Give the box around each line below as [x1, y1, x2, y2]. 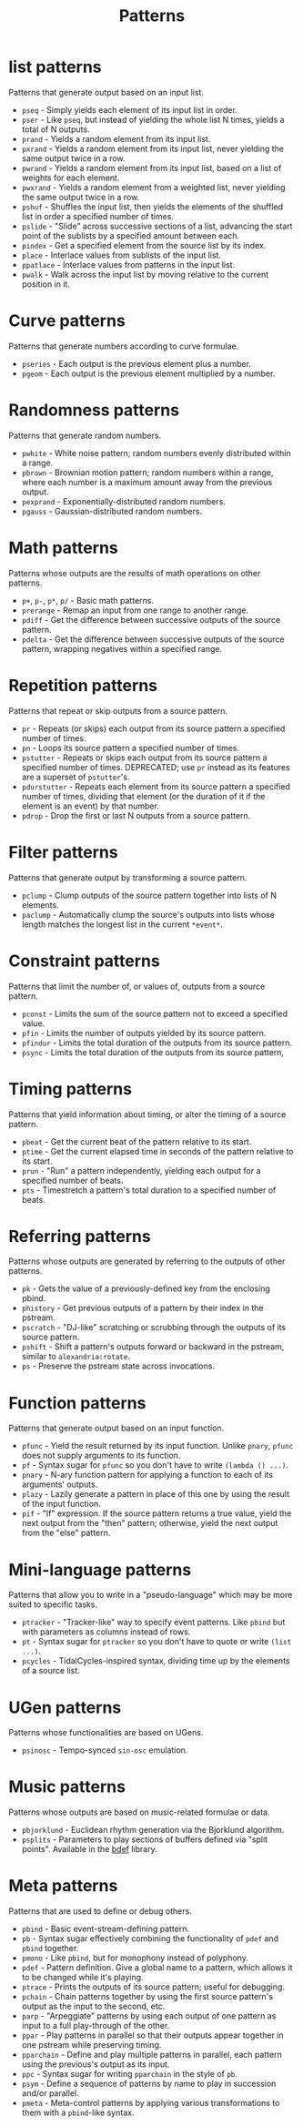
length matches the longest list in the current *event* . [21, 919, 224, 930]
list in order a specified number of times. [21, 210, 175, 221]
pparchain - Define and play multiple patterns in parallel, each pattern [21, 2050, 283, 2061]
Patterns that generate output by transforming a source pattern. [8, 871, 247, 883]
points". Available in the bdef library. [21, 1844, 157, 1855]
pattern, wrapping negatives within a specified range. [21, 643, 223, 654]
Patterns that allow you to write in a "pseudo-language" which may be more [8, 1590, 293, 1601]
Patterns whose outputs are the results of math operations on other [8, 567, 261, 578]
